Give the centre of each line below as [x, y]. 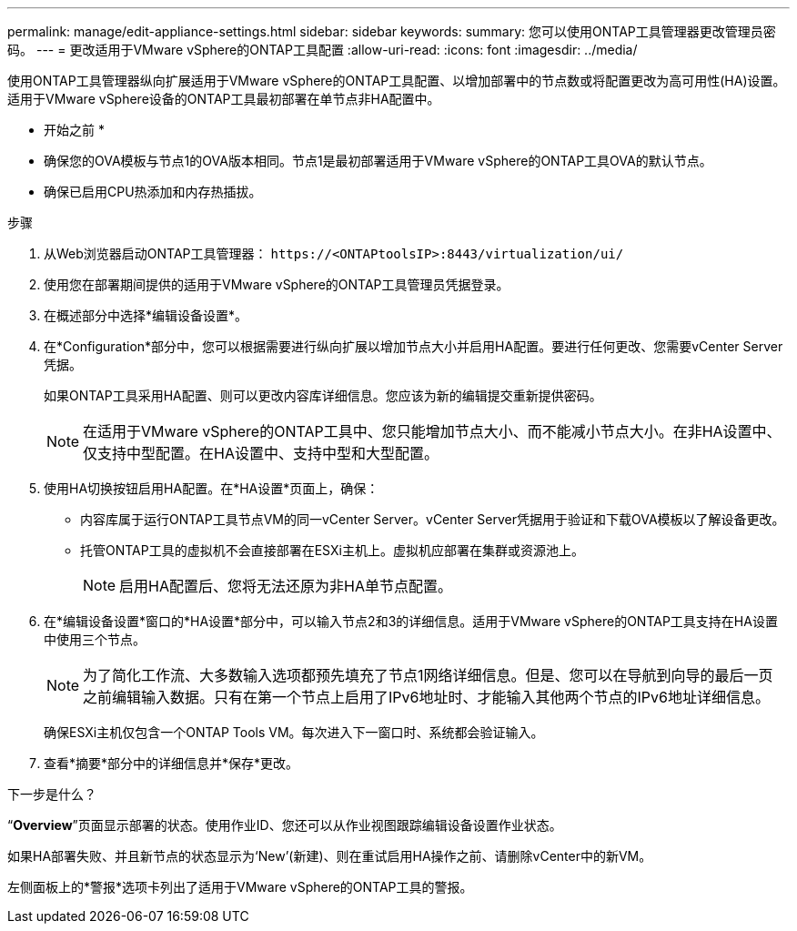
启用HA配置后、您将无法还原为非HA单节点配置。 [286, 586]
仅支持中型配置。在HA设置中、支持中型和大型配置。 [261, 453]
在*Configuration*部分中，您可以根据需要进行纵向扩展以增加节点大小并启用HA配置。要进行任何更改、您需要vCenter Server [414, 346]
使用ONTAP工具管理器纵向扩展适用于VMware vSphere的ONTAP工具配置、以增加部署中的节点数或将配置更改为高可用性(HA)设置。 [397, 81]
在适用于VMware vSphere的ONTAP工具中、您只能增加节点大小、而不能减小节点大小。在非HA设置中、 [432, 431]
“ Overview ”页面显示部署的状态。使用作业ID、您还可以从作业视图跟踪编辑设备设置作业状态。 [285, 825]
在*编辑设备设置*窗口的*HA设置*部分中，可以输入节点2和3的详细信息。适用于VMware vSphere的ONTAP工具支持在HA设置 [411, 621]
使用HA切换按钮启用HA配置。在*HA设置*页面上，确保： [212, 488]
